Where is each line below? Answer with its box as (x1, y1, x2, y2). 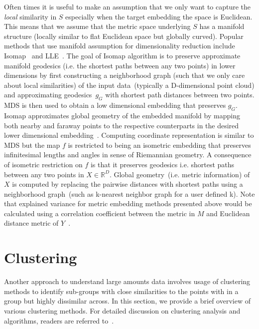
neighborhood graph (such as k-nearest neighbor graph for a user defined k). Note (4, 188, 255, 199)
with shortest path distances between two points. (105, 89, 255, 100)
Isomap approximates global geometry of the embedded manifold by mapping (4, 110, 240, 120)
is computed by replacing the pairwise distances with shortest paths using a (12, 179, 243, 189)
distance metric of (4, 218, 59, 228)
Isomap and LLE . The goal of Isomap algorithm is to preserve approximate (4, 50, 241, 60)
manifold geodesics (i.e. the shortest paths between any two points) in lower (4, 60, 236, 70)
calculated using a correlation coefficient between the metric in (4, 208, 195, 218)
